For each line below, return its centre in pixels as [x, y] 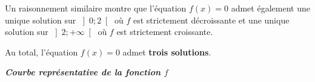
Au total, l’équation [41, 52]
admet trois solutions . [167, 52]
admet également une [270, 8]
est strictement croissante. [165, 32]
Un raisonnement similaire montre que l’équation [96, 8]
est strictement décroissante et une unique [211, 20]
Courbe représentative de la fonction [83, 72]
